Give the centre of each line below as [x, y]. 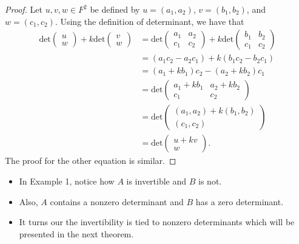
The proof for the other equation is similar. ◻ [91, 161]
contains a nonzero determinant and [117, 201]
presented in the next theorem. [76, 233]
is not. [210, 181]
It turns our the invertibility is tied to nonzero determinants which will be [157, 222]
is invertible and [156, 181]
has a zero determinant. [240, 201]
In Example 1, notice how [67, 181]
